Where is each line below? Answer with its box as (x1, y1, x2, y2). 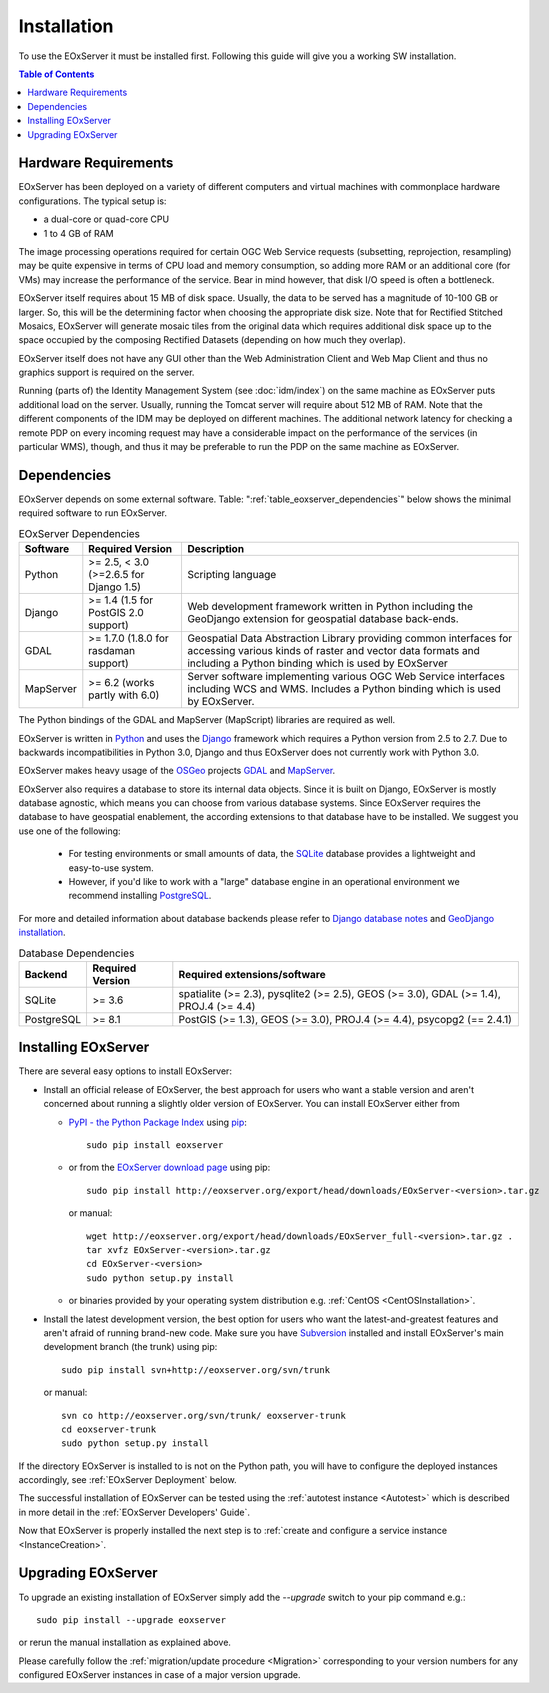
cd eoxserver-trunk (61, 1423, 157, 1435)
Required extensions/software (178, 967, 326, 981)
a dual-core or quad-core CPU (43, 213, 170, 225)
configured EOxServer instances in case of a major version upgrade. (18, 1669, 301, 1681)
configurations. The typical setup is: (18, 195, 167, 207)
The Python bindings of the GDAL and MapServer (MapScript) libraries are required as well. (18, 714, 396, 726)
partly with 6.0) (88, 688, 160, 702)
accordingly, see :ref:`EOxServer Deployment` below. (18, 1474, 237, 1486)
